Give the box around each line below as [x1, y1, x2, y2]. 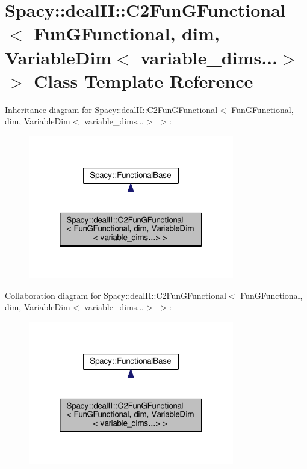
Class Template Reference [34, 68, 253, 93]
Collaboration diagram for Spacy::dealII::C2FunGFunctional [5, 289, 226, 301]
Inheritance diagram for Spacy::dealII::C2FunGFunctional [5, 103, 218, 115]
